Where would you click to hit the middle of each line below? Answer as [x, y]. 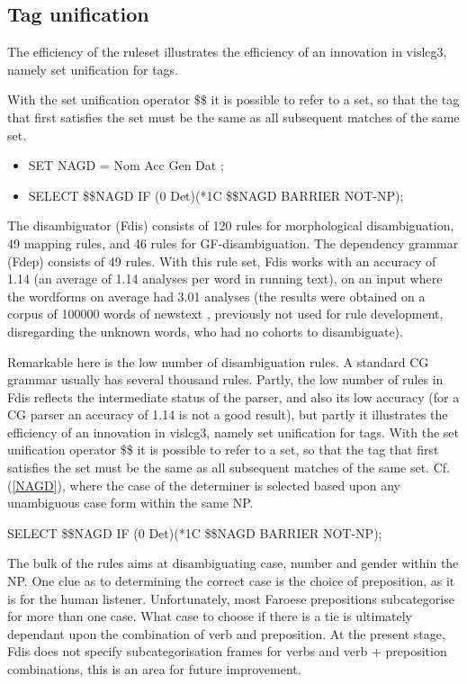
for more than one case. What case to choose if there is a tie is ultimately [210, 616]
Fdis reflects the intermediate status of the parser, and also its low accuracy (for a [233, 396]
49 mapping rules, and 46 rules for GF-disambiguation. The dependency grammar [233, 243]
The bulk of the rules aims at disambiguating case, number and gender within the [233, 563]
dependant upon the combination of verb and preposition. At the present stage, [226, 633]
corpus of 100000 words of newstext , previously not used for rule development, [225, 314]
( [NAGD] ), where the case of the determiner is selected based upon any [204, 485]
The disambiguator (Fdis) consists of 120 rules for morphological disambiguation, [231, 225]
